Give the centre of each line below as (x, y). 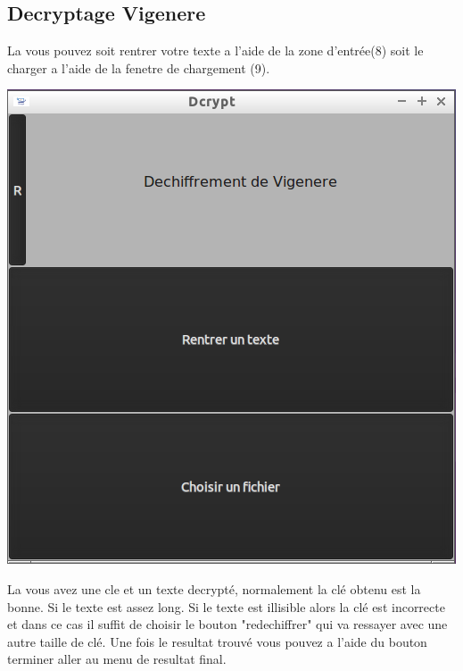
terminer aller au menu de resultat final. (117, 659)
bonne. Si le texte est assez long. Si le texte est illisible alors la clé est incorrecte (226, 606)
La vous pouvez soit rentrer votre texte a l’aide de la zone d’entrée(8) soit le (215, 50)
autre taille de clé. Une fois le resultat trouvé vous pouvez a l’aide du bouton (217, 641)
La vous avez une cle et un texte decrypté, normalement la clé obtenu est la (214, 588)
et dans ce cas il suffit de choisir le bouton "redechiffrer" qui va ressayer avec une (227, 624)
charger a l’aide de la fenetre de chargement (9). (139, 67)
